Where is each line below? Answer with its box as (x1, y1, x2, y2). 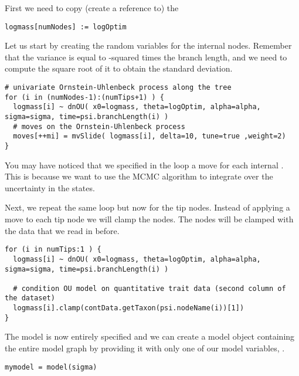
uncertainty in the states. (5, 181, 95, 194)
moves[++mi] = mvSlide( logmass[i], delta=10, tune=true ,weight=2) (13, 132, 286, 141)
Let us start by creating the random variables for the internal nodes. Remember (5, 39, 292, 52)
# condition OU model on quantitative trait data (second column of (13, 284, 286, 293)
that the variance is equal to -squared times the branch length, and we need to (5, 50, 287, 63)
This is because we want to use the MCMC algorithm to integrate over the (5, 170, 273, 182)
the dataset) (5, 294, 55, 303)
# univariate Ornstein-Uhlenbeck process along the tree (5, 83, 232, 92)
